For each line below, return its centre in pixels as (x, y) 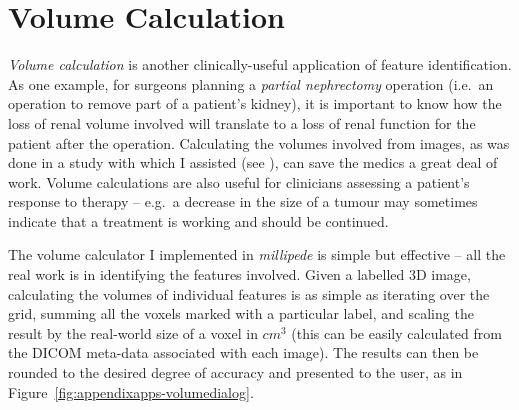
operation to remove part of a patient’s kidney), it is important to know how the (255, 103)
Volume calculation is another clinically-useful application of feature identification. (260, 64)
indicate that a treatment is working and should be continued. (198, 220)
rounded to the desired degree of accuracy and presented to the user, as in (235, 372)
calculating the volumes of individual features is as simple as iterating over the (249, 293)
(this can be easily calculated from (396, 332)
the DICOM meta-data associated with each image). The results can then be (243, 352)
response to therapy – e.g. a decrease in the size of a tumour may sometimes (243, 201)
